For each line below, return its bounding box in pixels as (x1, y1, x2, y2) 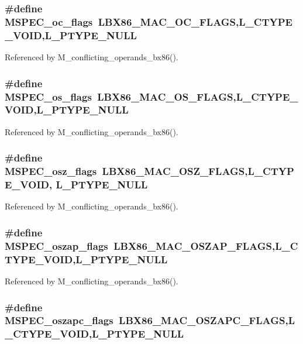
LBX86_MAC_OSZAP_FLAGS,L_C (113, 238, 298, 253)
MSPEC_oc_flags (5, 14, 93, 29)
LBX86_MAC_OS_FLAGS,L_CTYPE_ (97, 89, 298, 104)
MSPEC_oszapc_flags (5, 313, 113, 328)
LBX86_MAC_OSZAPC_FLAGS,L (119, 313, 295, 328)
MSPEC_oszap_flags (5, 238, 108, 253)
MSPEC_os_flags (5, 89, 92, 104)
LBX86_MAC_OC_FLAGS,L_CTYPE (98, 14, 292, 29)
